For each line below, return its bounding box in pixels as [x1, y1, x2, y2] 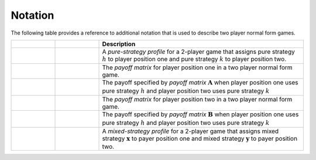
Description [102, 40, 136, 48]
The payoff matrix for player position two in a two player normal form [102, 96, 293, 104]
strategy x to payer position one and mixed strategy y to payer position [102, 134, 298, 142]
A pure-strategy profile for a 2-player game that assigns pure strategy [102, 47, 295, 56]
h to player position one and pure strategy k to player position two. [102, 55, 287, 63]
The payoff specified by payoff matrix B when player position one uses [102, 110, 299, 118]
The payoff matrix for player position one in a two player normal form [102, 63, 293, 72]
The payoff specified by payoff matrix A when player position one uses [102, 79, 298, 87]
